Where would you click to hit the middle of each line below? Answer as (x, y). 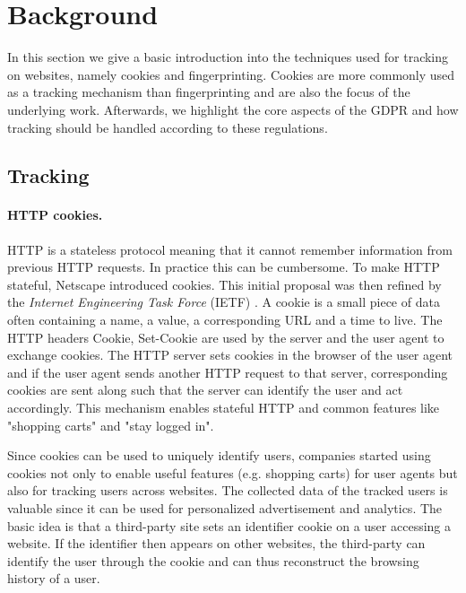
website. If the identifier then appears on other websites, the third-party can (216, 543)
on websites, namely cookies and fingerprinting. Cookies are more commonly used (231, 74)
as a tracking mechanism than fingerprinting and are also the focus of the (209, 92)
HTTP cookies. (55, 215)
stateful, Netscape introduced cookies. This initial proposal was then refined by (224, 284)
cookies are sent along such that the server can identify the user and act (205, 390)
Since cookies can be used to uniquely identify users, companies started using (219, 455)
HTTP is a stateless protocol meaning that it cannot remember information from (230, 249)
